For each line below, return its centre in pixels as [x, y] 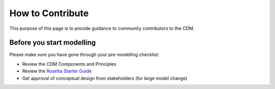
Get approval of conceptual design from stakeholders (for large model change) [105, 78]
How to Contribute [49, 13]
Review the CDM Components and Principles [69, 64]
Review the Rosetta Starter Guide [57, 71]
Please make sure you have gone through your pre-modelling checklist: [84, 55]
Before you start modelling [53, 43]
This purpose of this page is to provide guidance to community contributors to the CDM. [102, 28]
